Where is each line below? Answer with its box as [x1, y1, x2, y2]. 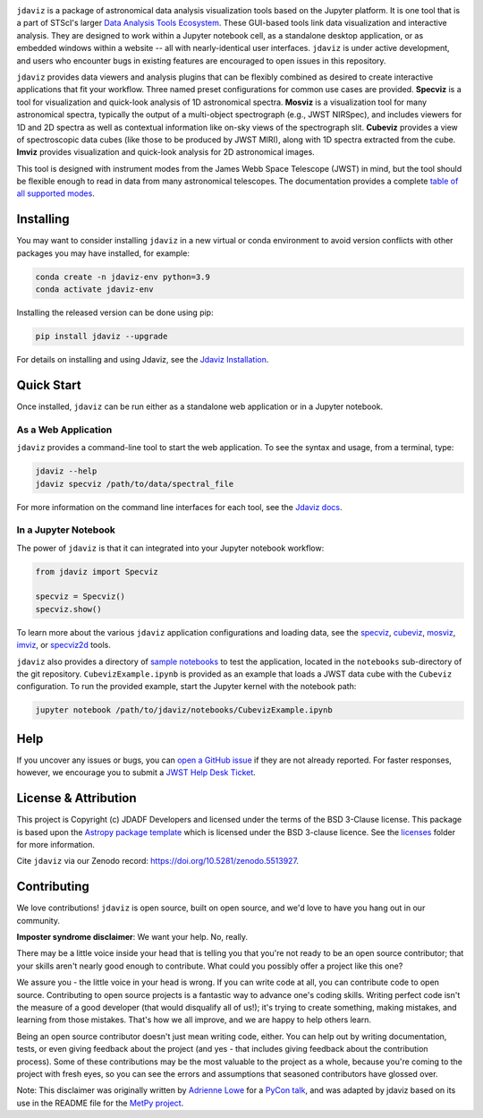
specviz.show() [35, 604, 102, 614]
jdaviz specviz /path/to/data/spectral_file [35, 479, 234, 489]
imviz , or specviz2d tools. [16, 640, 111, 651]
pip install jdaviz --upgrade [35, 331, 168, 342]
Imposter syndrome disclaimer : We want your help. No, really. [16, 931, 249, 942]
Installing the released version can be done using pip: [16, 307, 214, 318]
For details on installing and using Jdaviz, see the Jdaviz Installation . [16, 354, 269, 365]
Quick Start [16, 377, 81, 393]
